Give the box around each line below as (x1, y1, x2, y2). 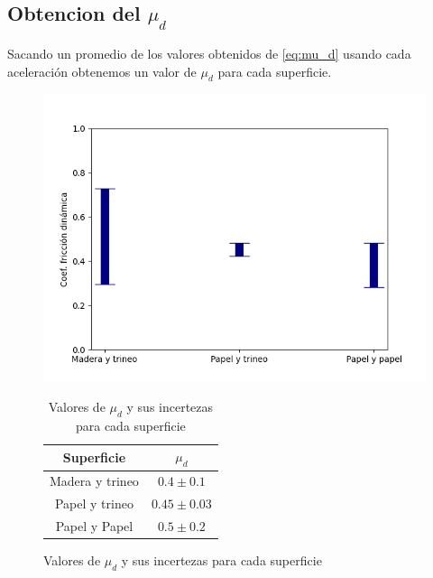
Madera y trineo (50, 471, 139, 490)
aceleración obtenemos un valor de (7, 61, 197, 80)
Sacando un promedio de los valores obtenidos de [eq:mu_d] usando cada (7, 44, 411, 62)
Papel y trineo (54, 494, 134, 513)
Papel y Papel (55, 517, 134, 536)
